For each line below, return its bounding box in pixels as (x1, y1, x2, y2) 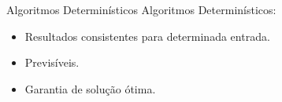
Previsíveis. (24, 54, 80, 71)
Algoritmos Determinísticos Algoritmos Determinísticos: (6, 2, 276, 17)
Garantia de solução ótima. (24, 80, 156, 97)
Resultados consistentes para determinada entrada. (24, 27, 270, 44)
